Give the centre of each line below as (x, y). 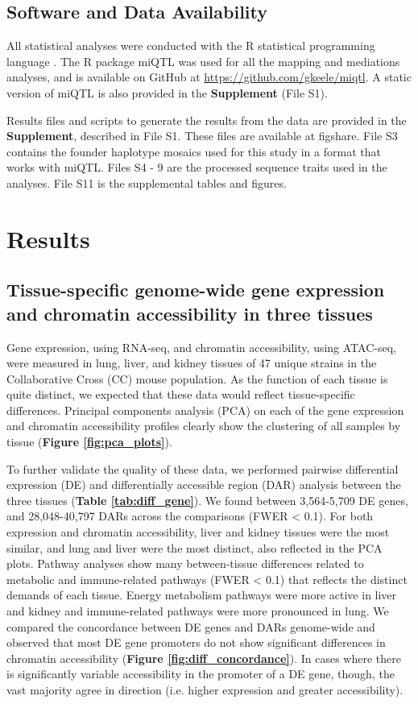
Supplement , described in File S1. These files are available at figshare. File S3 (202, 136)
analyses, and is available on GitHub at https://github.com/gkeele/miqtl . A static (209, 77)
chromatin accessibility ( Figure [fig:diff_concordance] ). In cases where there (204, 658)
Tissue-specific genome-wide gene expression (196, 290)
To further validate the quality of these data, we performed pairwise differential (203, 468)
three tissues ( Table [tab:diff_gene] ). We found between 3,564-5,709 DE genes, (207, 500)
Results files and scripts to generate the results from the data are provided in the (207, 120)
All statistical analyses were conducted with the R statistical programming (191, 46)
